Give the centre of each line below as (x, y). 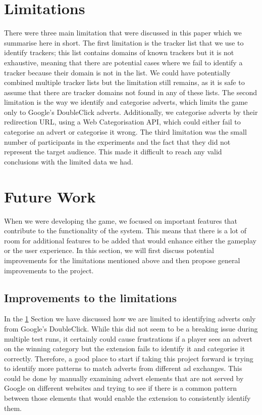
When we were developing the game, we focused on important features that (121, 220)
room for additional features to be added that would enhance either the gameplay (130, 240)
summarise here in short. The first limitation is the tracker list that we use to (124, 42)
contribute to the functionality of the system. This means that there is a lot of (125, 231)
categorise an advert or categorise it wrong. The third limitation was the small (125, 132)
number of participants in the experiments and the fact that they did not (117, 141)
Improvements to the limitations (90, 297)
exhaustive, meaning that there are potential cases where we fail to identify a (123, 62)
